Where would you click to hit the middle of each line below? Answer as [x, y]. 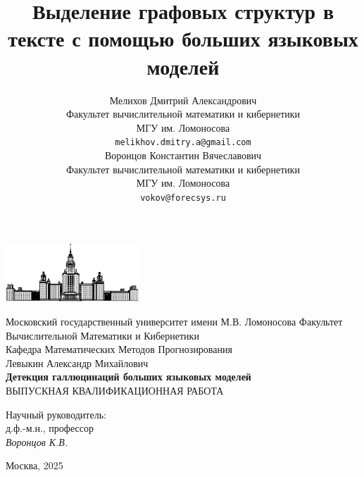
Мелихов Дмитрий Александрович [183, 100]
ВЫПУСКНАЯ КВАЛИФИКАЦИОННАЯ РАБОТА [115, 390]
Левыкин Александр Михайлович [77, 363]
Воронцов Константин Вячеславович [183, 155]
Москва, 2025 [34, 465]
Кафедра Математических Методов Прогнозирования [119, 349]
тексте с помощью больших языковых [183, 38]
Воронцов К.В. [37, 441]
